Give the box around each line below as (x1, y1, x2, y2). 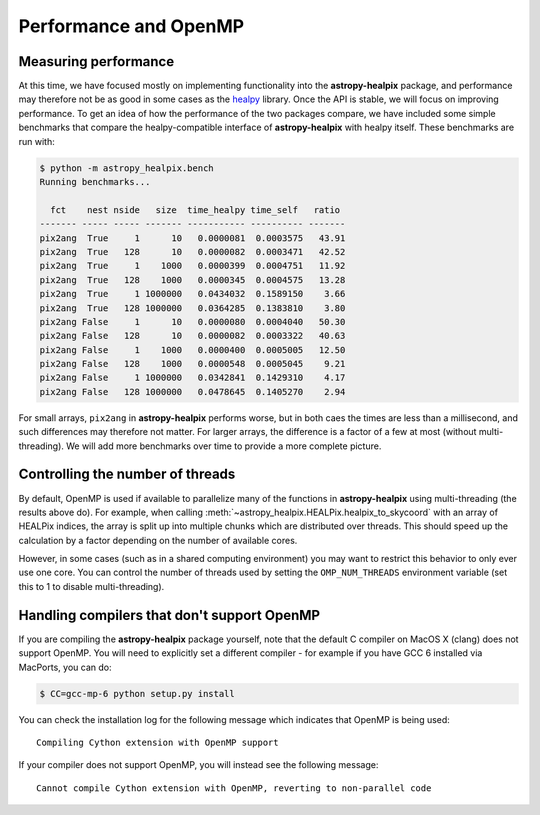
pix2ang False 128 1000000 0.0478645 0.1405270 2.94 (39, 386, 346, 397)
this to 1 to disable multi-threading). (18, 580, 165, 592)
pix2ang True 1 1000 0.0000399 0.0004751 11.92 (39, 260, 346, 272)
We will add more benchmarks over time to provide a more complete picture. (65, 440, 382, 452)
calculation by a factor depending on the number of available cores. (18, 534, 298, 546)
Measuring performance (18, 53, 175, 70)
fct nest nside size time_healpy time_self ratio (50, 204, 341, 215)
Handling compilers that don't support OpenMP (18, 606, 320, 624)
